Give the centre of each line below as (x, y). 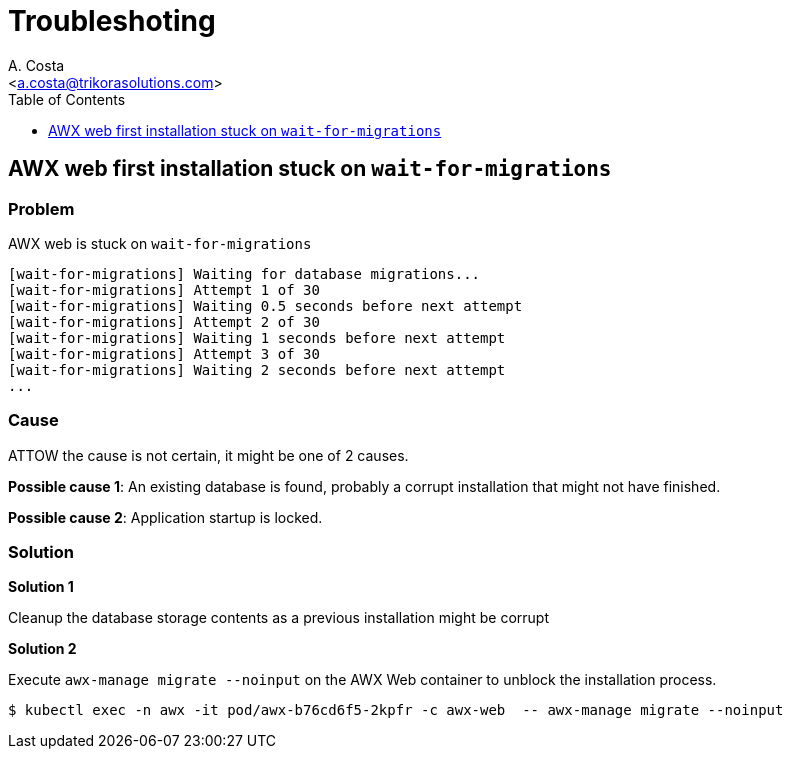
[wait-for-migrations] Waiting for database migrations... (244, 273)
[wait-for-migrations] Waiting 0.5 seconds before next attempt (265, 305)
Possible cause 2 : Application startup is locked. (165, 517)
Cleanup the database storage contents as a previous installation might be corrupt (278, 618)
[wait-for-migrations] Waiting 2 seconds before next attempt (257, 369)
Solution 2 (42, 649)
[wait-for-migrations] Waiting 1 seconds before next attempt (257, 337)
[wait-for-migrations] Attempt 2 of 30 (164, 321)
